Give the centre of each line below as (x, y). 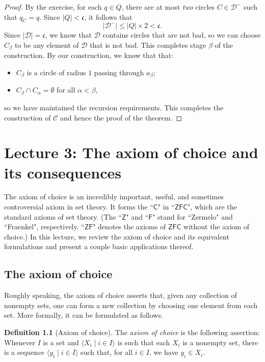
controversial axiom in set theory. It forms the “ (79, 207)
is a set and (61, 342)
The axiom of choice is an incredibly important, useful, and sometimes (114, 197)
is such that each (144, 342)
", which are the (212, 207)
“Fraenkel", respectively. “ (44, 227)
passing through (119, 72)
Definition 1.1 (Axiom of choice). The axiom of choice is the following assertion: (132, 332)
